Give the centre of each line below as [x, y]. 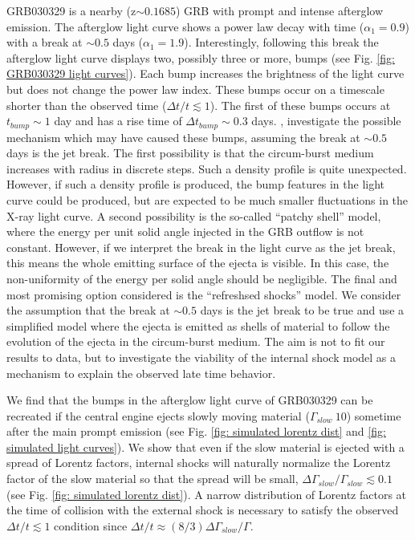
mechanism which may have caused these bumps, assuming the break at [183, 137]
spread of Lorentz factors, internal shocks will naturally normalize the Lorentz [199, 463]
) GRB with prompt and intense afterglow [279, 10]
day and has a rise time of [118, 121]
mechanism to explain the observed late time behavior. [141, 373]
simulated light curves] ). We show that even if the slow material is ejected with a [205, 447]
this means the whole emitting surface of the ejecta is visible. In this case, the [198, 263]
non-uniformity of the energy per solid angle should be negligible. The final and [202, 278]
